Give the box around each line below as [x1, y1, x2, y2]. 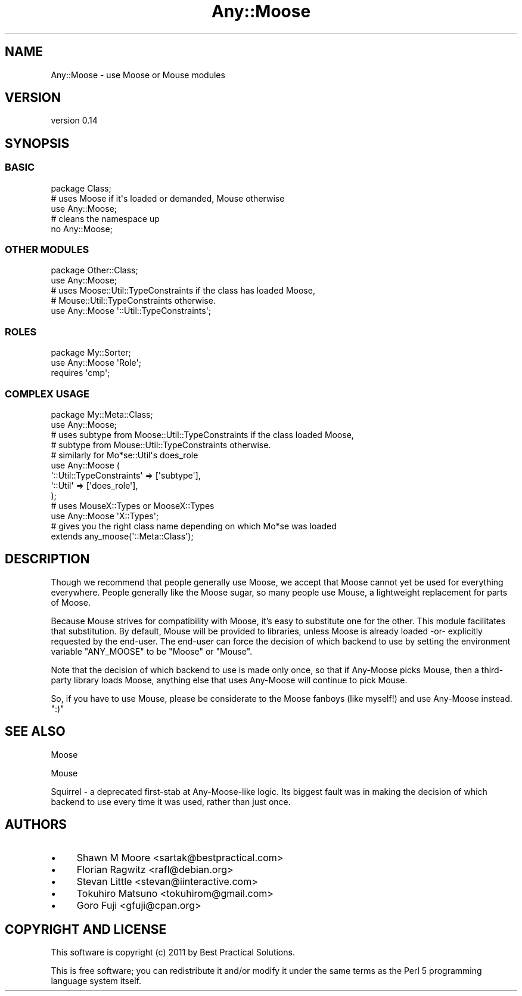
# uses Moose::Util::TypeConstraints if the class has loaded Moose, [51, 285, 315, 296]
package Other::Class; [51, 265, 138, 276]
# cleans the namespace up [51, 213, 160, 224]
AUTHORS [5, 817, 67, 832]
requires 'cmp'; [51, 368, 110, 378]
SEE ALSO [5, 724, 66, 739]
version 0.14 [51, 115, 98, 126]
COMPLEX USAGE [5, 387, 89, 400]
